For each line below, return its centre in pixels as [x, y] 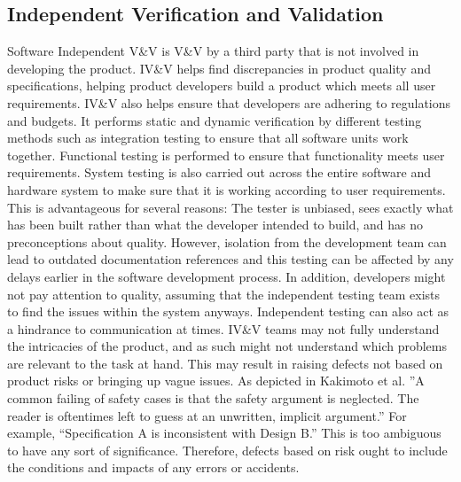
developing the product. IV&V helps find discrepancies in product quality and [219, 68]
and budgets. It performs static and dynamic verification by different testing [215, 120]
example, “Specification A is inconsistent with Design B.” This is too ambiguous [224, 433]
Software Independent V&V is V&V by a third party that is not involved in [213, 51]
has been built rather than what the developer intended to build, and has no [215, 225]
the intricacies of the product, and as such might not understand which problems [227, 346]
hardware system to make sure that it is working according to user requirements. [227, 189]
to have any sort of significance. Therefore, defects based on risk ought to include [227, 450]
